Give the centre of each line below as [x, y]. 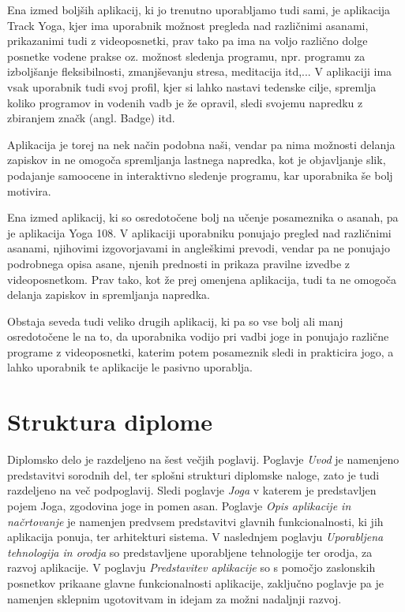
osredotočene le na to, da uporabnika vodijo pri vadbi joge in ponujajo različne [198, 336]
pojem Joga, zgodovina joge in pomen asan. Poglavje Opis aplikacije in [179, 505]
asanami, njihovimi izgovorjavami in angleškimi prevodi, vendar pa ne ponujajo [199, 248]
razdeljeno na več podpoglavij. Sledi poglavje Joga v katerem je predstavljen [192, 490]
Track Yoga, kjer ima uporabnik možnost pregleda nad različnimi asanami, [188, 25]
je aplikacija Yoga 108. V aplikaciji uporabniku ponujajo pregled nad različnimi [199, 232]
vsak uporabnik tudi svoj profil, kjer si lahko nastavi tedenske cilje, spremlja [192, 86]
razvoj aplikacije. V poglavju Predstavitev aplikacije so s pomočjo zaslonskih [191, 567]
